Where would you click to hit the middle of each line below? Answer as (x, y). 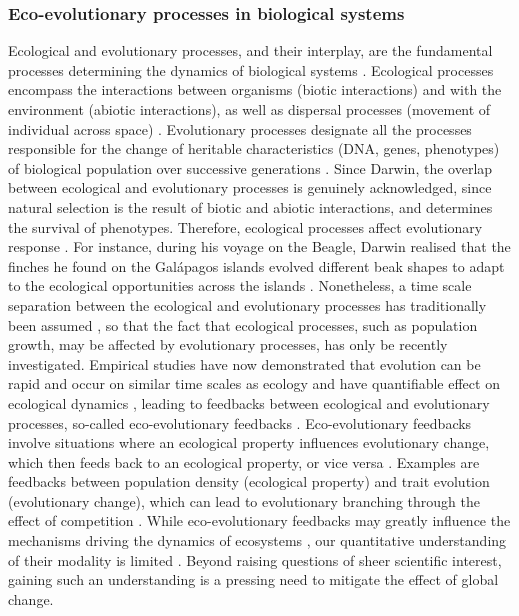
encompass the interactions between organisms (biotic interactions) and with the (255, 89)
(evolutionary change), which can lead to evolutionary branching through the (244, 500)
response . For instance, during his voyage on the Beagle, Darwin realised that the (259, 246)
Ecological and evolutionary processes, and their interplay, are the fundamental (250, 50)
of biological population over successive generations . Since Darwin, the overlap (250, 167)
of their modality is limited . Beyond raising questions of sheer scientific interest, (255, 559)
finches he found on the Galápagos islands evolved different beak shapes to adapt (256, 265)
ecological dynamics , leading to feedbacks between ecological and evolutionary (249, 402)
